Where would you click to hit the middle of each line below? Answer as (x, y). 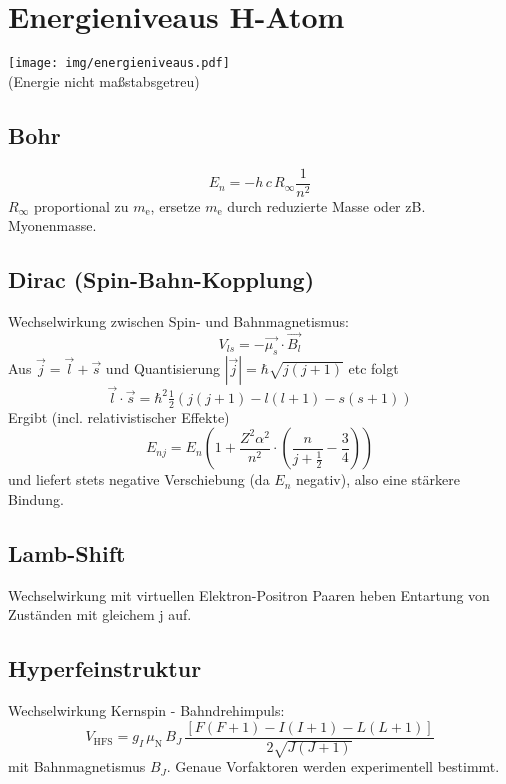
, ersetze (175, 205)
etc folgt (373, 367)
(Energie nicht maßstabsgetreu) (104, 80)
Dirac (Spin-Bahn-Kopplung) (161, 279)
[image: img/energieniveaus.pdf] (119, 63)
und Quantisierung (162, 367)
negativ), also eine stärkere (377, 479)
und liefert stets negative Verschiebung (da (139, 479)
